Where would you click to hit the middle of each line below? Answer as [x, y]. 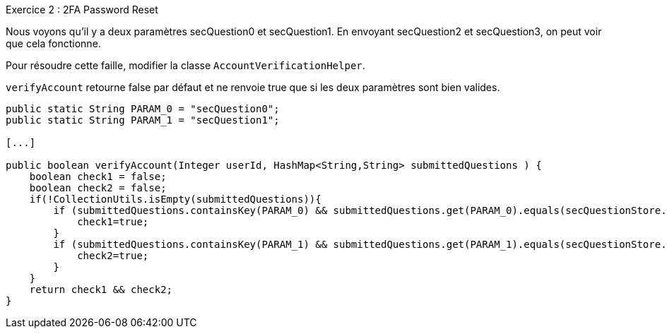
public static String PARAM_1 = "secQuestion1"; [143, 120]
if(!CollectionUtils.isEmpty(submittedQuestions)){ [175, 199]
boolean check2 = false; [98, 188]
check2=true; [113, 256]
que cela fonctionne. [53, 43]
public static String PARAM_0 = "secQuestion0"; [143, 109]
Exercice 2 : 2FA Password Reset [82, 10]
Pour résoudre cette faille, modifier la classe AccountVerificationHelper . [185, 65]
